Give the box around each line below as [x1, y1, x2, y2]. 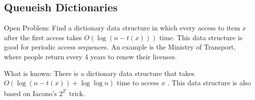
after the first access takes [4, 32, 82, 42]
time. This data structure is [159, 32, 243, 42]
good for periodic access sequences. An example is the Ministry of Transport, [4, 42, 236, 52]
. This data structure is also [167, 77, 251, 88]
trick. [69, 88, 85, 98]
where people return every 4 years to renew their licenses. [4, 51, 177, 61]
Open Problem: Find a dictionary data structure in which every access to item [4, 23, 240, 33]
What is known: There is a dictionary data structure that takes [4, 68, 195, 78]
